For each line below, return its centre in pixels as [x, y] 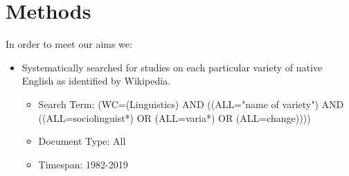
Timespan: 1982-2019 [83, 164]
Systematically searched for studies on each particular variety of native [172, 67]
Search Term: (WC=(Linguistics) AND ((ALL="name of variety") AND [191, 104]
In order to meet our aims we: [69, 44]
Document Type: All [82, 141]
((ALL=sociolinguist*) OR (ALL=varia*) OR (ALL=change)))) [174, 117]
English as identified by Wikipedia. [96, 81]
